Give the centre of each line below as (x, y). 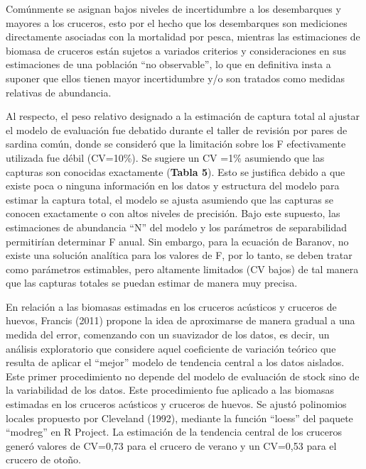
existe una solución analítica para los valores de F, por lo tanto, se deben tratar (179, 255)
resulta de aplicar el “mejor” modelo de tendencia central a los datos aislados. (175, 362)
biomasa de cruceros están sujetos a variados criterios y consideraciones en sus (176, 50)
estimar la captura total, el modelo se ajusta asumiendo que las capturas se (170, 199)
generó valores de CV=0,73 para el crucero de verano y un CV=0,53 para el (171, 445)
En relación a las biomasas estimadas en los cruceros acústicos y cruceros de (171, 306)
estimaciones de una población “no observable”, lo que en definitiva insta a (168, 64)
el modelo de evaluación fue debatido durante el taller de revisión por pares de (177, 129)
